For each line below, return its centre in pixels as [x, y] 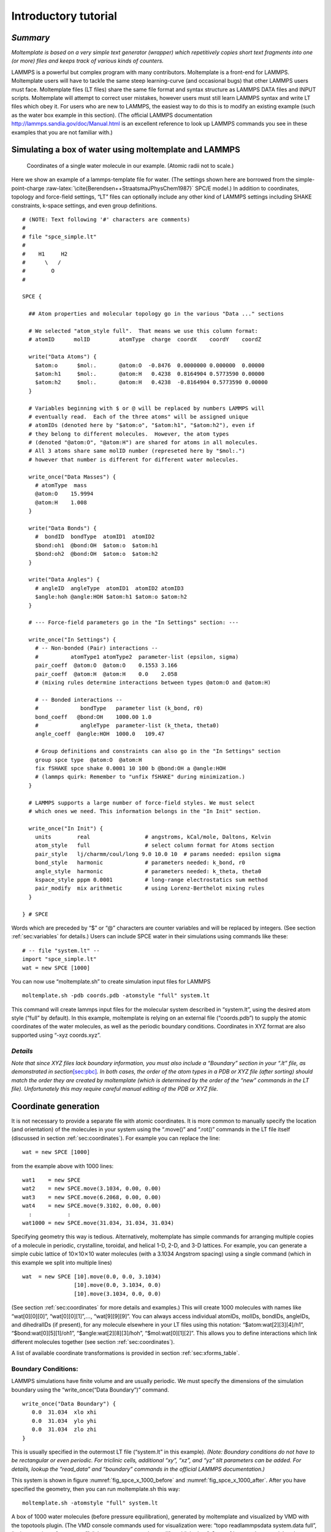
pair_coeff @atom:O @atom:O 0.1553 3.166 [106, 666]
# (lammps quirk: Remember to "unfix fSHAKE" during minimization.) [140, 777]
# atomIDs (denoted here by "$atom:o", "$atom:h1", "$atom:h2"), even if [142, 425]
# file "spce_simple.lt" [59, 237]
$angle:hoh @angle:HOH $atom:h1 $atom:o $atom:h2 [111, 597]
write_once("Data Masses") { [72, 477]
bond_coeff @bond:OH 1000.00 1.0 [93, 717]
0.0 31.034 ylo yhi [64, 1421]
